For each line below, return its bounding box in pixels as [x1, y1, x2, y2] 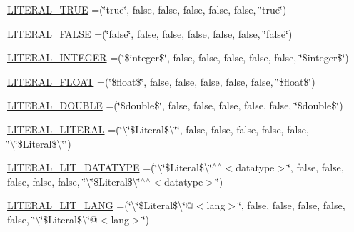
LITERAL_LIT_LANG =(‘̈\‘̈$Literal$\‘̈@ [7, 198, 193, 213]
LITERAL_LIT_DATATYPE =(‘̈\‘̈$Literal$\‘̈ [7, 160, 212, 175]
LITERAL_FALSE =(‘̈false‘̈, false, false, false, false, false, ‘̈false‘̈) [7, 26, 293, 41]
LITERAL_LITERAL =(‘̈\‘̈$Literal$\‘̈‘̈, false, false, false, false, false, [7, 121, 309, 136]
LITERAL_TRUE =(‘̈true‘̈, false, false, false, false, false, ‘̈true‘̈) [7, 2, 287, 16]
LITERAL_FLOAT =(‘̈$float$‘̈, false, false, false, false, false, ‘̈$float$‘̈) [7, 74, 315, 89]
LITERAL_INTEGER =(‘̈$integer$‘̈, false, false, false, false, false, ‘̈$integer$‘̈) [7, 50, 349, 65]
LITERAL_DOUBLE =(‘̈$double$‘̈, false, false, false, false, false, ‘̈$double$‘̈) [7, 98, 343, 113]
